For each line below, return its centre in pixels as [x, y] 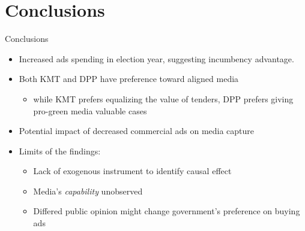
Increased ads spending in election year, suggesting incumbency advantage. [156, 58]
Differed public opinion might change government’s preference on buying [167, 211]
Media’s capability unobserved [88, 191]
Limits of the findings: [60, 151]
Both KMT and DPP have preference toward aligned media [129, 79]
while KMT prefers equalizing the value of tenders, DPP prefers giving [163, 98]
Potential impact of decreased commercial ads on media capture [137, 131]
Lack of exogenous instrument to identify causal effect [132, 171]
